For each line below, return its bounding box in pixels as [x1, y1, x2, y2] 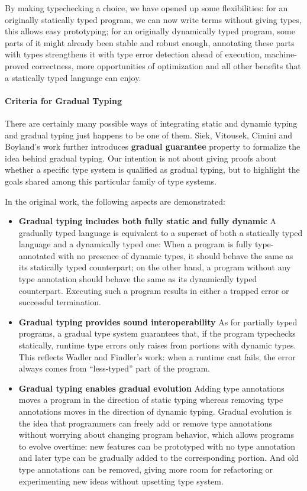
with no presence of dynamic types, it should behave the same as [57, 249, 293, 261]
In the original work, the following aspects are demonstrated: [5, 195, 225, 207]
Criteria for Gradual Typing [5, 94, 122, 106]
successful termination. [18, 296, 101, 308]
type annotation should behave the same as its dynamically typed [18, 273, 257, 285]
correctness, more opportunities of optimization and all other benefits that [31, 59, 301, 72]
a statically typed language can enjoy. [5, 71, 141, 83]
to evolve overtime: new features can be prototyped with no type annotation [18, 440, 296, 452]
